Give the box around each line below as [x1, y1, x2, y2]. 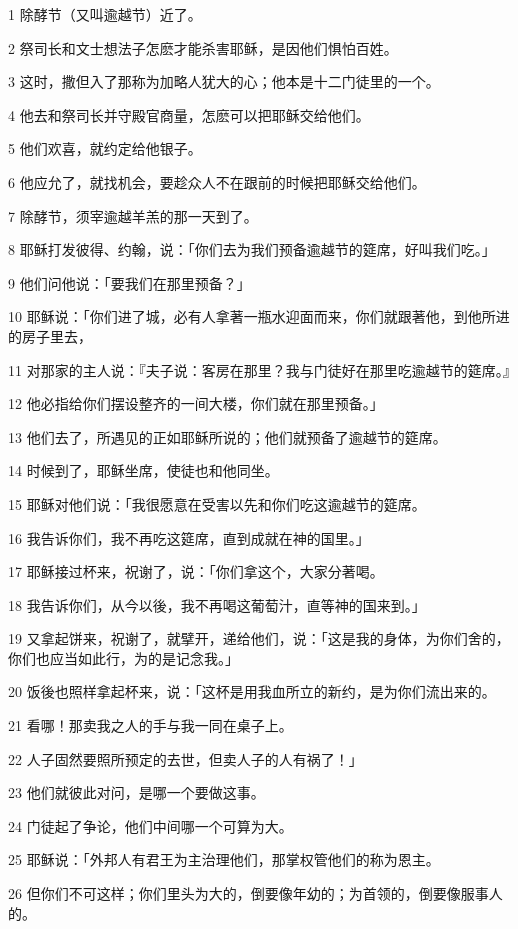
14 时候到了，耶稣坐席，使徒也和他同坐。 [8, 460, 279, 481]
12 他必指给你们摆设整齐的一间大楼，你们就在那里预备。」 [8, 393, 384, 414]
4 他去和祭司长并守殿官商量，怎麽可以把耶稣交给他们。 [8, 104, 370, 125]
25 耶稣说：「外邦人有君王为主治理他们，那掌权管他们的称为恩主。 [8, 849, 440, 870]
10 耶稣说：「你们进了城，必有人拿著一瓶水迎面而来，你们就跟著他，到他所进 [8, 306, 510, 327]
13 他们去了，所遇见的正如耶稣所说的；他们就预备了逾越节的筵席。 [8, 426, 447, 447]
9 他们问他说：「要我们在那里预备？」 [8, 272, 251, 293]
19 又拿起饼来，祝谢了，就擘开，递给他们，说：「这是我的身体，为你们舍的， [8, 628, 510, 649]
